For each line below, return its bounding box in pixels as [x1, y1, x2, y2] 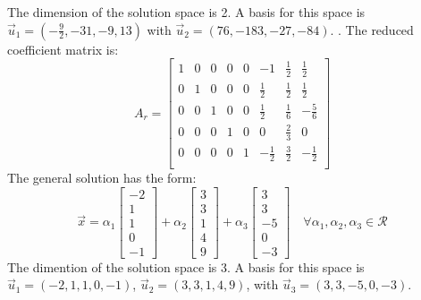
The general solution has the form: [7, 168, 197, 187]
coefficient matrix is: [7, 39, 119, 58]
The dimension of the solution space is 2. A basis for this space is [7, 3, 366, 21]
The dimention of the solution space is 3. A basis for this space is [7, 257, 365, 276]
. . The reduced [330, 20, 414, 39]
